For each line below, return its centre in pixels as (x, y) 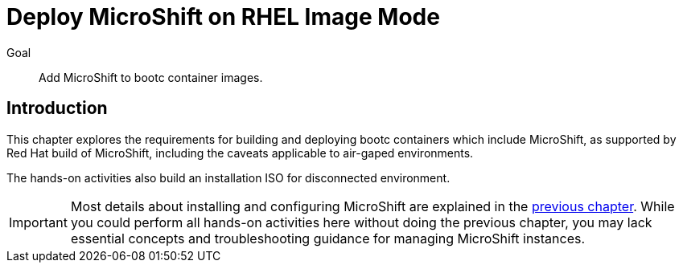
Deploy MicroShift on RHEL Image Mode (223, 17)
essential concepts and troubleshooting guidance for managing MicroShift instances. (328, 238)
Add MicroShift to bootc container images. (151, 77)
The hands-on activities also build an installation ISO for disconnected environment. (228, 177)
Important (38, 222)
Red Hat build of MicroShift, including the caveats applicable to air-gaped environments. (240, 153)
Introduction (57, 108)
